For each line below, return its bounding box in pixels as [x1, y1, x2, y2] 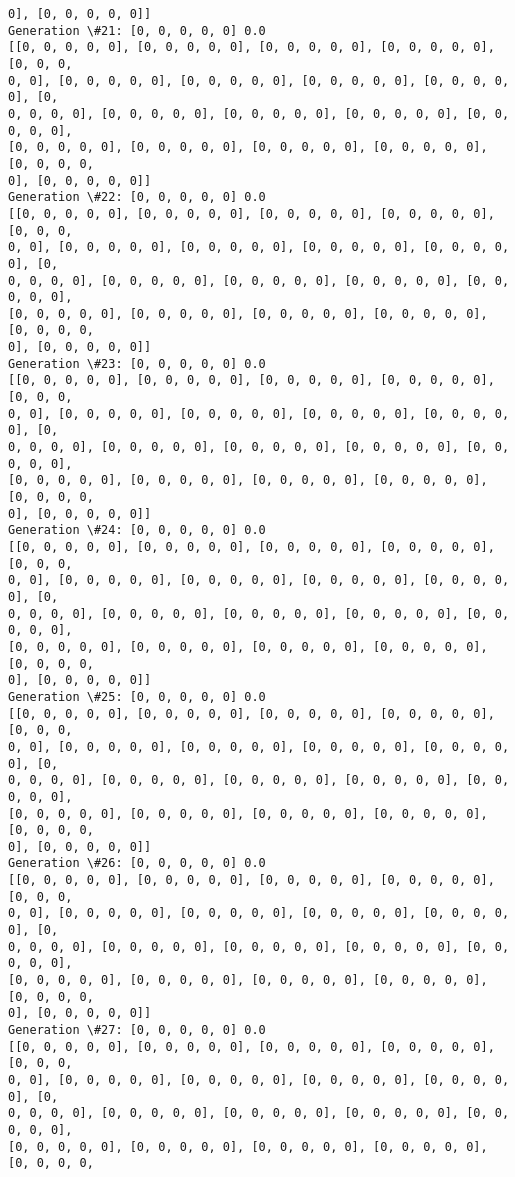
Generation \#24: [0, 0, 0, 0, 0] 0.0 [8, 523, 266, 538]
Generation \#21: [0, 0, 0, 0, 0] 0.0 [8, 23, 266, 38]
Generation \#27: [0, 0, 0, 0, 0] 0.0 [8, 1023, 266, 1038]
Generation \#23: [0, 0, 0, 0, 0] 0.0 [8, 356, 266, 371]
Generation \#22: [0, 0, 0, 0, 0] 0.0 [8, 190, 266, 205]
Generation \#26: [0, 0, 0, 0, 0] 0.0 [8, 856, 266, 871]
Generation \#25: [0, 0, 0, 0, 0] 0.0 [8, 689, 266, 704]
